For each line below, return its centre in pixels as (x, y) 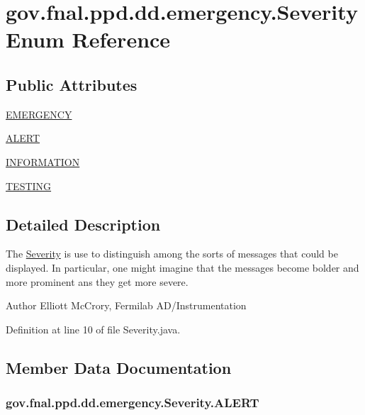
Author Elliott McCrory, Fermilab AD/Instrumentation (126, 305)
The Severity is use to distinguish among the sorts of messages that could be (172, 254)
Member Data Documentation (119, 367)
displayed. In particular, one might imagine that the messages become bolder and (182, 267)
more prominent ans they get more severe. (97, 281)
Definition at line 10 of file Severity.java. (93, 329)
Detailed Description (83, 224)
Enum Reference (88, 39)
